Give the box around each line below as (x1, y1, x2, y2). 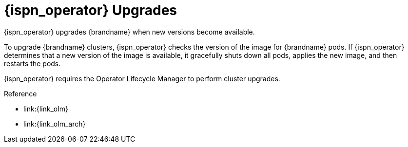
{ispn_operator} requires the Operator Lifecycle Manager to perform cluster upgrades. (4, 74, 280, 83)
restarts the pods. (4, 59, 61, 68)
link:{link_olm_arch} (23, 119, 86, 128)
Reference (4, 89, 37, 98)
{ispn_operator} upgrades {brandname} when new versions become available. (4, 27, 255, 36)
